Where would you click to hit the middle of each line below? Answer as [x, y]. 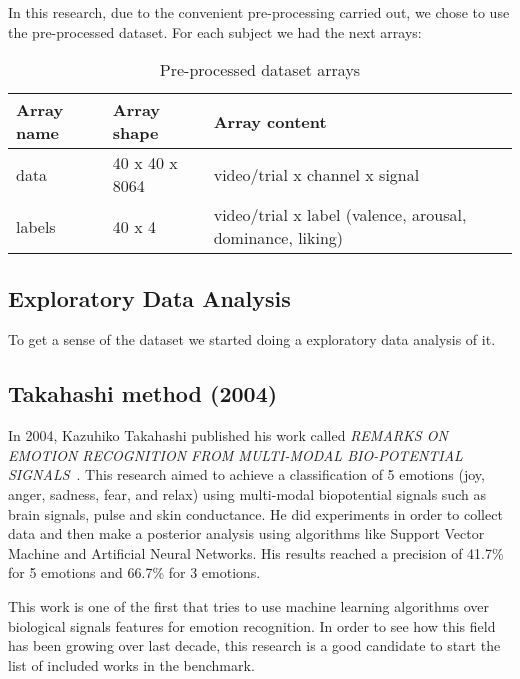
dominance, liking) [278, 238]
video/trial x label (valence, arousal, [340, 215]
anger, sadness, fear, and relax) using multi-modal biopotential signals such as [247, 493]
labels [36, 226]
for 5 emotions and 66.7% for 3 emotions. [134, 572]
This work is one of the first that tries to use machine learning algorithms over [248, 605]
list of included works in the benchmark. [131, 664]
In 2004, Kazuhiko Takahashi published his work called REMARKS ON [228, 435]
